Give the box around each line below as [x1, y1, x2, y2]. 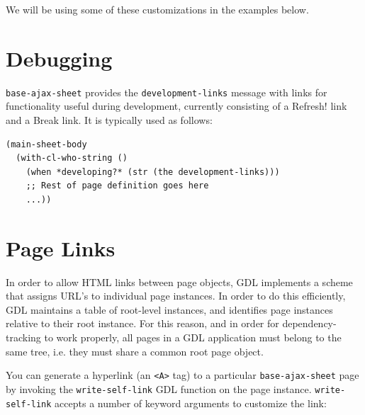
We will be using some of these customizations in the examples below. [6, 2, 309, 16]
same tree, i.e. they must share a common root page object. [6, 343, 264, 358]
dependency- [282, 316, 337, 331]
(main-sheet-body [6, 139, 87, 149]
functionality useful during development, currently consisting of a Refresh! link [6, 98, 347, 113]
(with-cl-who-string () [16, 153, 128, 164]
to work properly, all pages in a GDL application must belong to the [44, 330, 342, 345]
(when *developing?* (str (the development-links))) [26, 166, 280, 177]
